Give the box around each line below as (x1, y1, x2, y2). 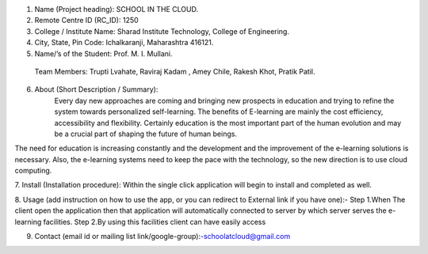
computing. (14, 166, 52, 176)
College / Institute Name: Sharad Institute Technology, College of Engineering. (34, 26, 289, 36)
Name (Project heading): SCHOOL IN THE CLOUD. (34, 5, 198, 13)
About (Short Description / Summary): (34, 85, 159, 94)
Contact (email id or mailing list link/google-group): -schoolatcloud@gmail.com (34, 232, 291, 241)
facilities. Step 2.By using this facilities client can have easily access (43, 217, 266, 226)
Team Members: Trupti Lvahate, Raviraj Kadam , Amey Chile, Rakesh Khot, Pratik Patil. (34, 66, 316, 76)
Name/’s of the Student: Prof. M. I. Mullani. (34, 48, 173, 59)
